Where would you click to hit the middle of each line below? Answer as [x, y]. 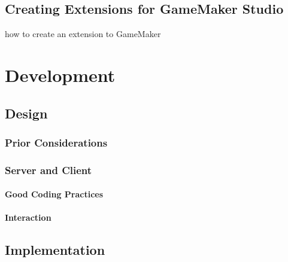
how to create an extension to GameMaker [83, 34]
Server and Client [48, 170]
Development [60, 74]
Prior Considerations [56, 142]
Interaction [28, 217]
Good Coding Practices [54, 194]
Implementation [55, 250]
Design [26, 113]
